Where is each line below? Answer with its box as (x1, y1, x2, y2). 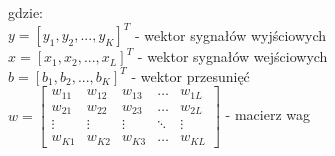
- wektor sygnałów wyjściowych (134, 24, 327, 45)
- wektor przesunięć (131, 65, 250, 86)
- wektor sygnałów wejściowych (137, 46, 328, 67)
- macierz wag (225, 104, 311, 125)
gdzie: (8, 2, 43, 22)
